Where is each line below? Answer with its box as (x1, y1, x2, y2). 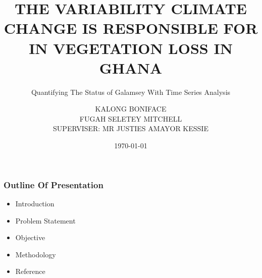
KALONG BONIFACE (95, 103, 167, 114)
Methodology (15, 249, 56, 259)
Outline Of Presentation (4, 178, 103, 191)
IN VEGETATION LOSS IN (29, 37, 233, 58)
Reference (15, 266, 45, 276)
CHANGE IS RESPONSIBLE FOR (4, 18, 258, 38)
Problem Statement (15, 215, 76, 226)
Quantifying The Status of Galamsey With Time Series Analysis (31, 86, 231, 97)
